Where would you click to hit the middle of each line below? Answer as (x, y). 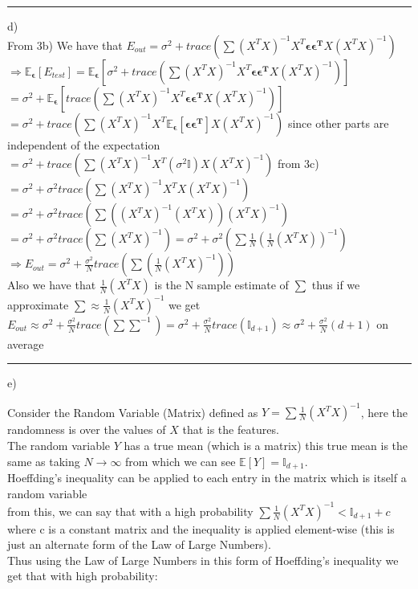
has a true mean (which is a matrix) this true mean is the (266, 445)
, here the (384, 412)
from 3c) (298, 164)
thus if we (336, 285)
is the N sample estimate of (221, 285)
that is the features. (231, 429)
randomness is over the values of (87, 429)
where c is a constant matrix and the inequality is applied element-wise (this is (201, 528)
